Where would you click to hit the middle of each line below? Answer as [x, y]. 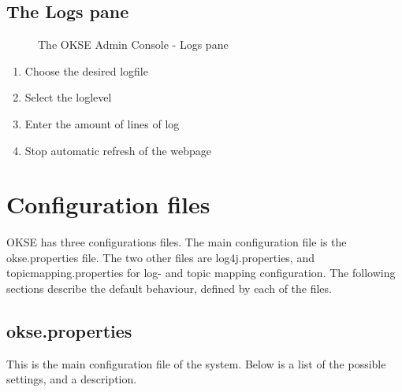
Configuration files [108, 204]
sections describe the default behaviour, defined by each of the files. [169, 288]
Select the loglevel [68, 97]
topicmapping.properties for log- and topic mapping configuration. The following [201, 273]
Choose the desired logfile [86, 70]
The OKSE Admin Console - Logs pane [133, 44]
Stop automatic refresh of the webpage [118, 150]
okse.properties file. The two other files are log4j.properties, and [160, 257]
